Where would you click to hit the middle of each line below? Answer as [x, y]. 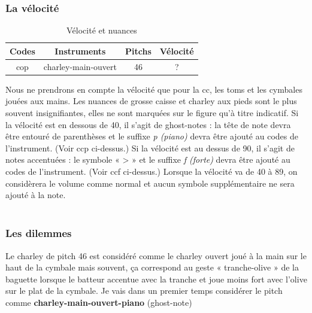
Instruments [80, 51]
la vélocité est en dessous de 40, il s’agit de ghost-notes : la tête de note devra [148, 124]
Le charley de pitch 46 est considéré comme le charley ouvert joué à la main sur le [156, 255]
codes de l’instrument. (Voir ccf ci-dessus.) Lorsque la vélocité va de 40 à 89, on [152, 171]
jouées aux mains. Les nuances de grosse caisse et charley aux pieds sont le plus [151, 101]
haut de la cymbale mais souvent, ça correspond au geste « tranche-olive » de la [152, 267]
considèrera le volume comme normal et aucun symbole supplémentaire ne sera [150, 183]
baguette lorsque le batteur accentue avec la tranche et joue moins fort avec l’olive [156, 279]
